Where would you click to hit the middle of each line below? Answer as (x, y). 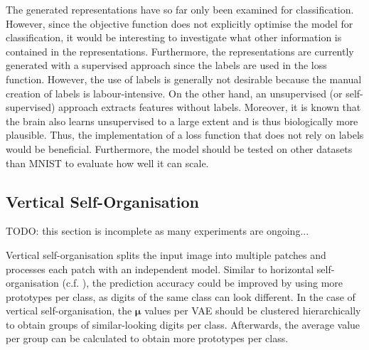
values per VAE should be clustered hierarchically (253, 311)
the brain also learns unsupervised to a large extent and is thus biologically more (182, 121)
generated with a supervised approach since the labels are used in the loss (166, 65)
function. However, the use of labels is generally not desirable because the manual (184, 79)
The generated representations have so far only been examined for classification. (180, 9)
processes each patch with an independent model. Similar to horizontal (160, 269)
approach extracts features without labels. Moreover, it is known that (210, 107)
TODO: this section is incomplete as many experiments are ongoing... (157, 231)
